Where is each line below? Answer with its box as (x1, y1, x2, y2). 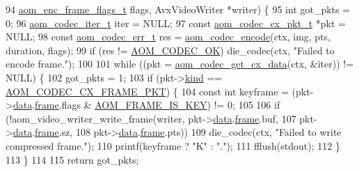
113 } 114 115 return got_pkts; (6, 152, 139, 166)
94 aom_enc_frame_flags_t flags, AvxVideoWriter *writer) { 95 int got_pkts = (6, 2, 351, 16)
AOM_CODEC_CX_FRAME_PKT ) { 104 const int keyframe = (6, 84, 289, 98)
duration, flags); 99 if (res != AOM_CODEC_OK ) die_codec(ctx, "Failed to (6, 42, 335, 57)
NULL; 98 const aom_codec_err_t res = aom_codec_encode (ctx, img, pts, (6, 29, 330, 44)
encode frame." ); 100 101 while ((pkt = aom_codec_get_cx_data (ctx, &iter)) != (6, 56, 354, 71)
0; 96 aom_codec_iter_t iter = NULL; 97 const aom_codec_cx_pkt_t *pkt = (6, 15, 346, 30)
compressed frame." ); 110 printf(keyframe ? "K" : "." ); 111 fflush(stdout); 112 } (6, 138, 340, 153)
